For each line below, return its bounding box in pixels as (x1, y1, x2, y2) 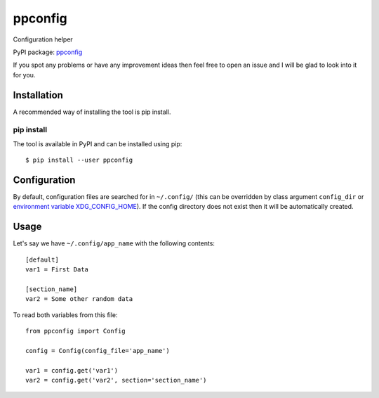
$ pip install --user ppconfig (25, 156, 133, 165)
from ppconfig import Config (25, 327, 126, 335)
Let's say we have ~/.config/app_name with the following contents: (13, 239, 215, 248)
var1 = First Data (25, 266, 89, 274)
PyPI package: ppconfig (13, 48, 83, 56)
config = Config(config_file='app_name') (25, 347, 170, 354)
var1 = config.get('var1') (25, 366, 119, 374)
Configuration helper (13, 35, 73, 44)
